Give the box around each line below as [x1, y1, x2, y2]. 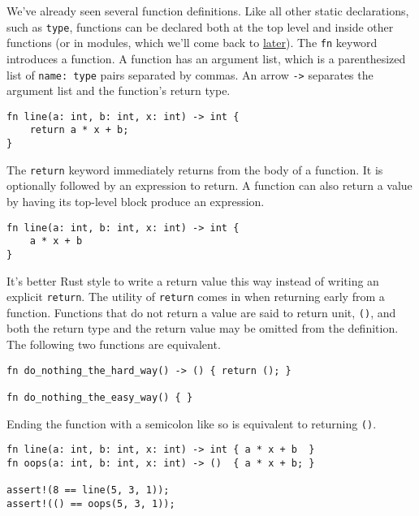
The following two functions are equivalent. [6, 336, 221, 353]
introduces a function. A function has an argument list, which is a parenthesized [6, 49, 406, 67]
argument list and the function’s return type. [6, 82, 231, 99]
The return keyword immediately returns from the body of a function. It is [6, 161, 383, 178]
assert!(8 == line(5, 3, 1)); [6, 484, 170, 497]
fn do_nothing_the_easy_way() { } [6, 391, 193, 403]
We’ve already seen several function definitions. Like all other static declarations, [6, 2, 409, 19]
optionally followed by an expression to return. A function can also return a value [6, 177, 413, 194]
